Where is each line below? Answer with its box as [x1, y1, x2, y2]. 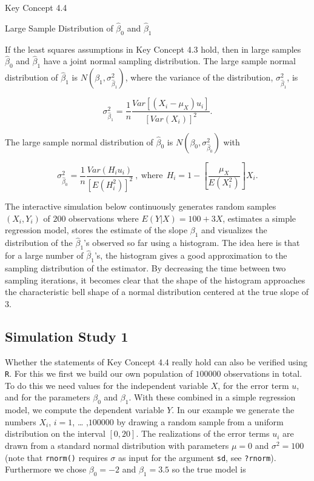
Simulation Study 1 [5, 327, 129, 345]
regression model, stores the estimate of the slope [5, 224, 188, 236]
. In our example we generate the [172, 403, 295, 416]
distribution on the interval [5, 427, 105, 440]
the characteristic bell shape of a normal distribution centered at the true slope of [5, 285, 309, 298]
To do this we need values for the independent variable [5, 379, 209, 391]
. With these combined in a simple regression [129, 391, 296, 403]
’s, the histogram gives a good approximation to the [94, 249, 287, 262]
